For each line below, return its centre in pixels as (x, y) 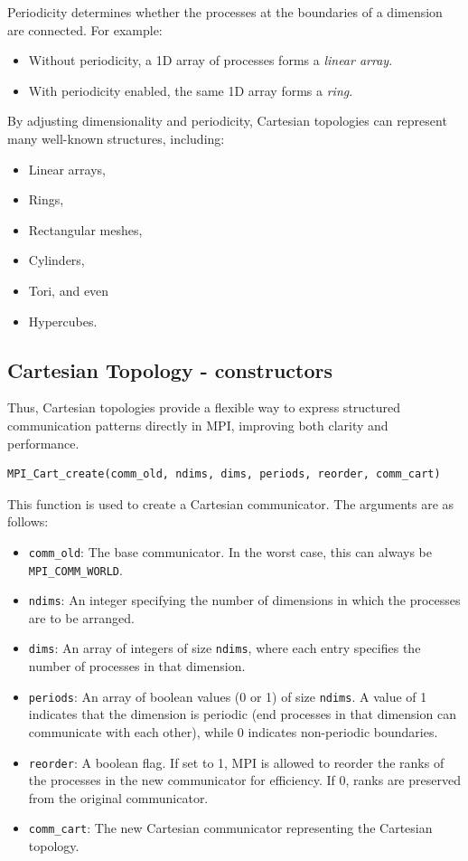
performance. (43, 443)
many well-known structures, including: (116, 138)
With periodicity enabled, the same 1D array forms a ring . (191, 90)
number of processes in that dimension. (137, 666)
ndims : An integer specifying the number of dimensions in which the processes (244, 600)
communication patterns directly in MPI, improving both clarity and (198, 425)
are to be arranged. (81, 617)
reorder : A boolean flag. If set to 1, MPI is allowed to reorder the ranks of (236, 762)
